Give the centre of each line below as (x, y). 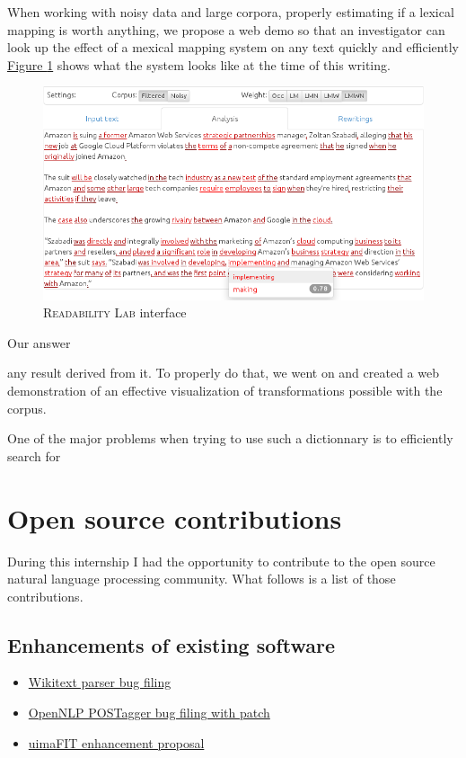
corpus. (27, 408)
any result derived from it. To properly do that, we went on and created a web (223, 373)
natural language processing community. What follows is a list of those (202, 579)
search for (34, 455)
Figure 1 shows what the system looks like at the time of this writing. (199, 64)
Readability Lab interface (115, 312)
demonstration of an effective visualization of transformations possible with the (225, 390)
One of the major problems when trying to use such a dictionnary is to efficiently (230, 438)
